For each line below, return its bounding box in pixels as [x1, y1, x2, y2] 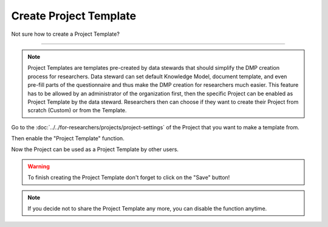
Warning [27, 163, 50, 170]
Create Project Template [11, 9, 137, 22]
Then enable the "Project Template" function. [11, 135, 125, 142]
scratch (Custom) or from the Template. [27, 107, 127, 114]
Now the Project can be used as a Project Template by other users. [11, 146, 179, 153]
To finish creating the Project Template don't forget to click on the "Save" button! [27, 174, 230, 181]
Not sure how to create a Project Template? [11, 30, 120, 38]
